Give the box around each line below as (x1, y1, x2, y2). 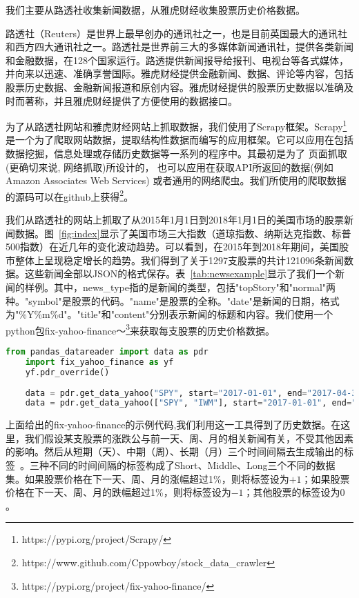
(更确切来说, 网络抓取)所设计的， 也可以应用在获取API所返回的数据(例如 (6, 159, 333, 174)
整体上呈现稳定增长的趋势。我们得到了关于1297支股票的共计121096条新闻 (14, 252, 344, 267)
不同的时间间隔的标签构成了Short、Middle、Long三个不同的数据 (48, 458, 336, 472)
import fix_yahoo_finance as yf (25, 357, 174, 367)
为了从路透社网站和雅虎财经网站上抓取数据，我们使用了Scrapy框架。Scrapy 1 (6, 117, 347, 133)
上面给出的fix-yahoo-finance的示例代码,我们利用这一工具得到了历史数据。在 (6, 417, 341, 432)
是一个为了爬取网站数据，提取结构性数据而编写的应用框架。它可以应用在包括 (6, 132, 353, 147)
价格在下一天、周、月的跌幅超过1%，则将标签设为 (6, 485, 231, 499)
